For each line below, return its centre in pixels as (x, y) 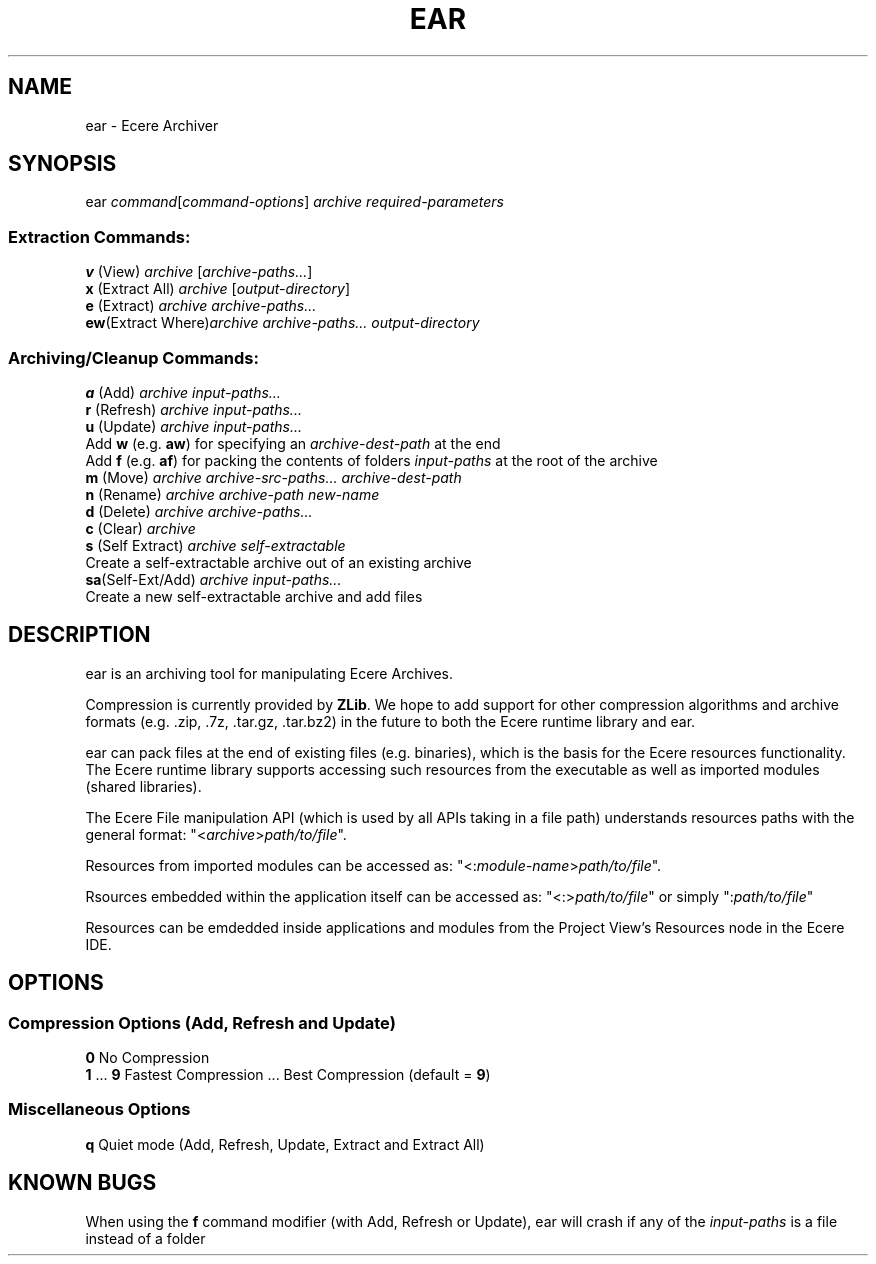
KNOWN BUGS (82, 1183)
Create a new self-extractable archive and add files (254, 596)
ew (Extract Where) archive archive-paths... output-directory (282, 323)
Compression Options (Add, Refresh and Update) (202, 1022)
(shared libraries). (143, 786)
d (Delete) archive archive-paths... (199, 511)
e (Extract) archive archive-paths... (201, 306)
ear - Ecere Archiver (152, 125)
